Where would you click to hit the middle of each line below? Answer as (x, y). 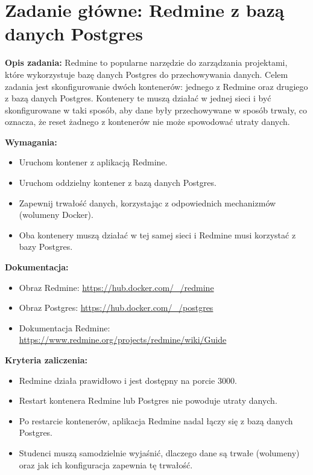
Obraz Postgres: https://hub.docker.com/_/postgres (116, 308)
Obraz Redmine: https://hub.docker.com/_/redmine (116, 287)
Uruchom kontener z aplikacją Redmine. (93, 162)
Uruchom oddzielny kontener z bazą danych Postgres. (118, 183)
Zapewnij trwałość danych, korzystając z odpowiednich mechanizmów (147, 202)
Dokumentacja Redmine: (65, 327)
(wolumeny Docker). (56, 215)
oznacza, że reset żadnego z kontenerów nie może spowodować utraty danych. (147, 122)
